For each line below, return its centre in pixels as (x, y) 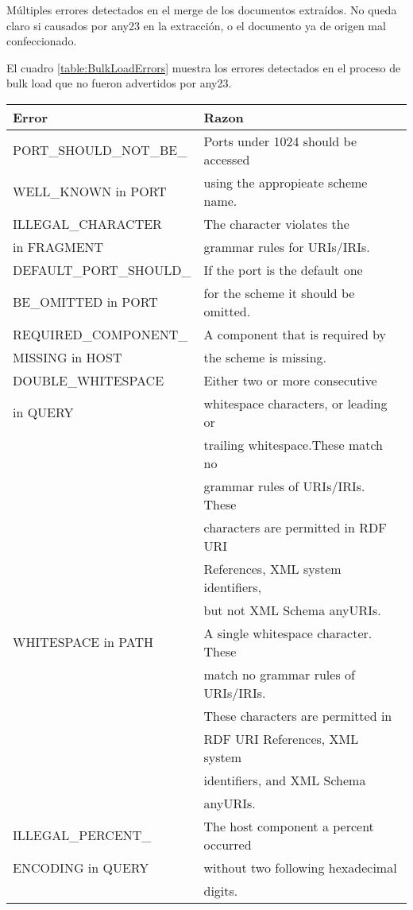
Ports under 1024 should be (280, 141)
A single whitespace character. (288, 633)
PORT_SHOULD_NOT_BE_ (100, 150)
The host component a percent (289, 826)
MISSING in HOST (68, 357)
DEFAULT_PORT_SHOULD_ (102, 269)
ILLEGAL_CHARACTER (87, 223)
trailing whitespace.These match (293, 444)
